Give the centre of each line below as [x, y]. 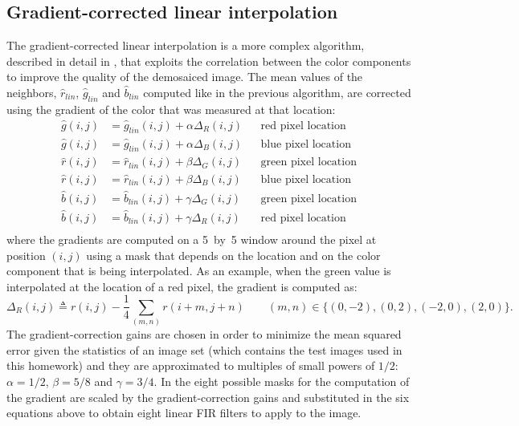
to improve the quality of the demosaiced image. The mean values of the [185, 77]
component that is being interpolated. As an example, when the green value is [199, 271]
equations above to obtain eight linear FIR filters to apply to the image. [184, 413]
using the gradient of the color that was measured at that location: [171, 109]
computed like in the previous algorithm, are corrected [277, 92]
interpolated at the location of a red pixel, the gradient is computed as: [182, 286]
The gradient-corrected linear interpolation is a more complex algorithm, [186, 45]
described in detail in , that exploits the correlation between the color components [209, 61]
